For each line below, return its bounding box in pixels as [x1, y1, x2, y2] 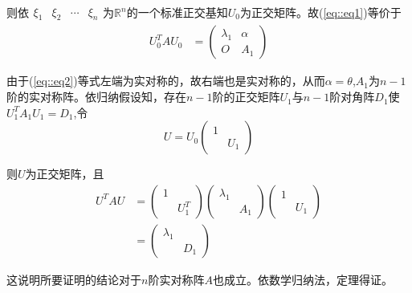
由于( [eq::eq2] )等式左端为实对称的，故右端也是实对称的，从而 [6, 72, 325, 89]
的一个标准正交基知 [126, 4, 228, 20]
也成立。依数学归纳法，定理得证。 [212, 271, 393, 287]
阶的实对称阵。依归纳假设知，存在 [6, 88, 186, 105]
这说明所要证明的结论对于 [6, 271, 141, 287]
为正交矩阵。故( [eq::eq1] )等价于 [239, 4, 402, 20]
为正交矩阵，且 [25, 165, 104, 182]
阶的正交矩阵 [212, 88, 280, 105]
